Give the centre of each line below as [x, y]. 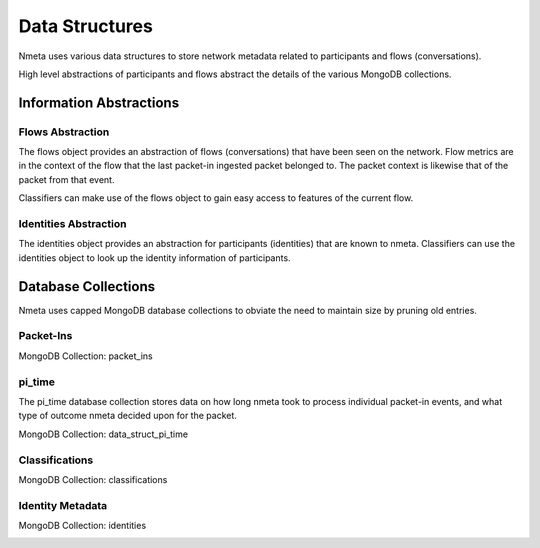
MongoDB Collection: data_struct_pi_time [103, 434]
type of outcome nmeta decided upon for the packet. [127, 416]
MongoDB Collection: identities [82, 526]
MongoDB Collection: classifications [93, 479]
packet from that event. [66, 179]
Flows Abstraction [64, 132]
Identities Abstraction [72, 224]
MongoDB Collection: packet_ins [86, 356]
